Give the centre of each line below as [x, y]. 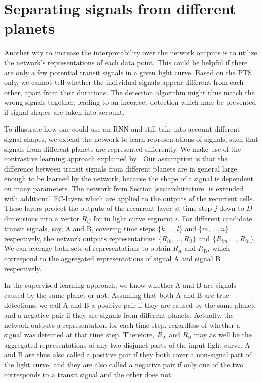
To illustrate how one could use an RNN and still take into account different [122, 129]
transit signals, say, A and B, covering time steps [80, 228]
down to [232, 208]
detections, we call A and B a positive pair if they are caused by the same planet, [130, 305]
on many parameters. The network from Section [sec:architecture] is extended [124, 188]
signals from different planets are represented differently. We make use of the [123, 148]
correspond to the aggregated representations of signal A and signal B [112, 258]
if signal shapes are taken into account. [64, 112]
